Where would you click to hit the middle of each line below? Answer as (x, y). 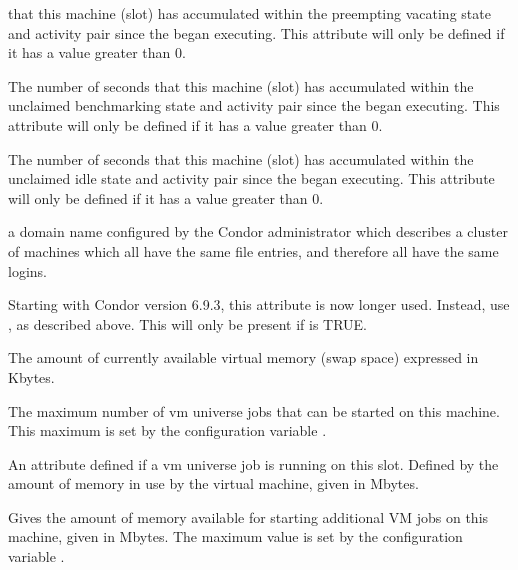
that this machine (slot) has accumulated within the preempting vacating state (249, 13)
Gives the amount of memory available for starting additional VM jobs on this (248, 516)
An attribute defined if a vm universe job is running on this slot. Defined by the (253, 463)
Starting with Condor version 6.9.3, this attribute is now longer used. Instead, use (259, 304)
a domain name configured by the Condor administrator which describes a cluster (258, 231)
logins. (27, 270)
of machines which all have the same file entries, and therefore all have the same (253, 250)
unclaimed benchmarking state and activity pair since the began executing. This (254, 105)
